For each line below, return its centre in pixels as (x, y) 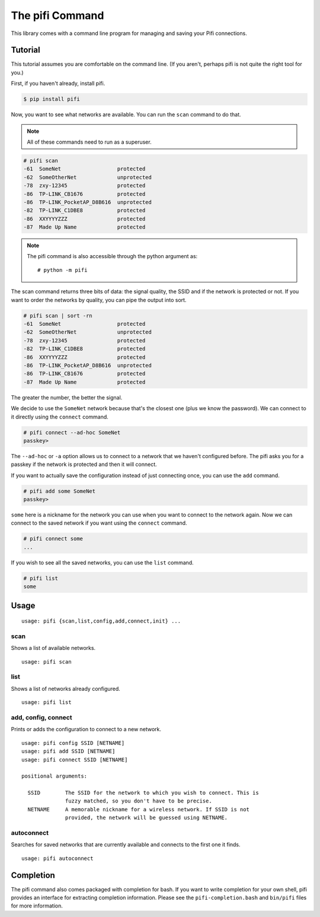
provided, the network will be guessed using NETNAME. (147, 818)
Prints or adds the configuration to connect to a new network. (86, 729)
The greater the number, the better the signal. (67, 397)
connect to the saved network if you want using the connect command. (99, 523)
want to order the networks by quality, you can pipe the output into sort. (99, 300)
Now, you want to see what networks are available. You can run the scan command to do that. (126, 115)
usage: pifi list (47, 702)
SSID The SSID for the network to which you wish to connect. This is (143, 793)
